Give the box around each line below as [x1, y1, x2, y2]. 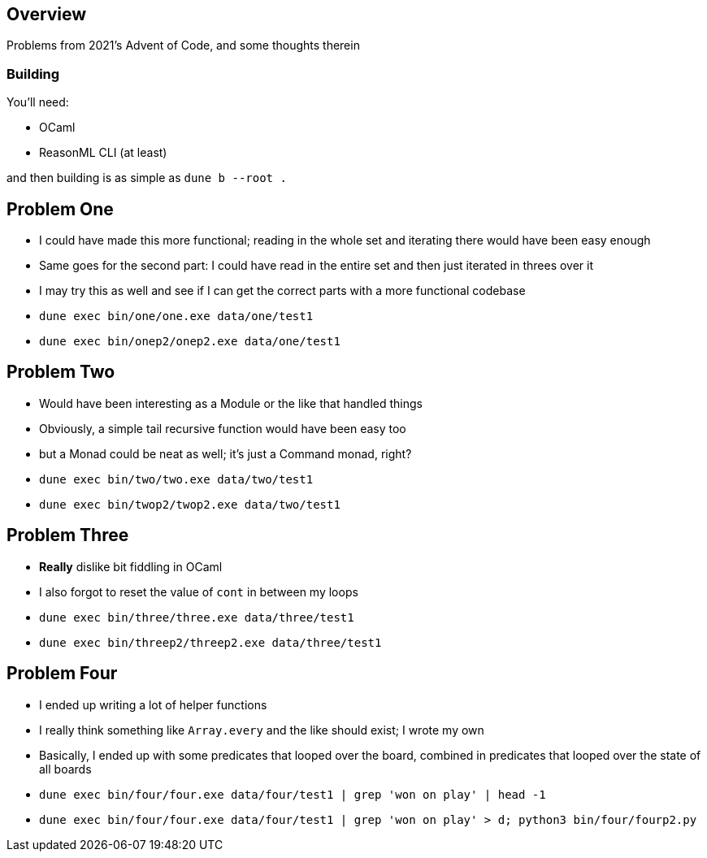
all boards [39, 761, 92, 776]
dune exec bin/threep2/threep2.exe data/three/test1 [39, 635, 382, 649]
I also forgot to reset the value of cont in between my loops [39, 584, 358, 599]
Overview [7, 4, 87, 24]
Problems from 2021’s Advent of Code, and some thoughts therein [7, 38, 360, 53]
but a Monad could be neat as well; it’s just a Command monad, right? [39, 446, 412, 461]
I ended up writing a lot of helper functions [39, 697, 267, 712]
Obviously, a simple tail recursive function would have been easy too [39, 421, 406, 435]
